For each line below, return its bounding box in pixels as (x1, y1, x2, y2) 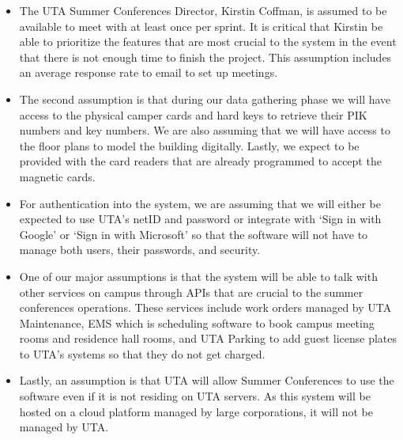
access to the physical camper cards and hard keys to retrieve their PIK (19, 106, 367, 123)
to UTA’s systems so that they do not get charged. (19, 345, 266, 362)
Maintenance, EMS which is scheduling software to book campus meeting (19, 314, 375, 331)
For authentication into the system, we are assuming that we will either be (19, 195, 381, 211)
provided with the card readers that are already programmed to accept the (19, 153, 382, 169)
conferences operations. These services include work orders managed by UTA (19, 299, 392, 316)
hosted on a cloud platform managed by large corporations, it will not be (19, 403, 373, 419)
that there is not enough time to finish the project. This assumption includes (19, 48, 392, 65)
